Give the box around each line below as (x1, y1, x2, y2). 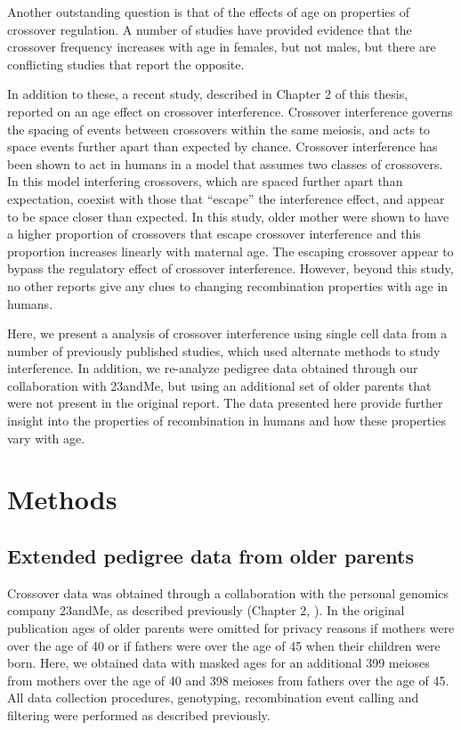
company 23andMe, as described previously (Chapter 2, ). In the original (7, 601, 405, 620)
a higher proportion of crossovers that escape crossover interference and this (7, 224, 421, 243)
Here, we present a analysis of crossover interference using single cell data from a (7, 324, 448, 343)
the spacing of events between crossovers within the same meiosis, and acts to (7, 119, 431, 138)
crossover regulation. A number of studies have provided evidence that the (7, 20, 412, 38)
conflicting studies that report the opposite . (7, 54, 245, 73)
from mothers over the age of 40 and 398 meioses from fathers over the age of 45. (7, 670, 449, 689)
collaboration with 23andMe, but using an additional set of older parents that (7, 376, 432, 394)
